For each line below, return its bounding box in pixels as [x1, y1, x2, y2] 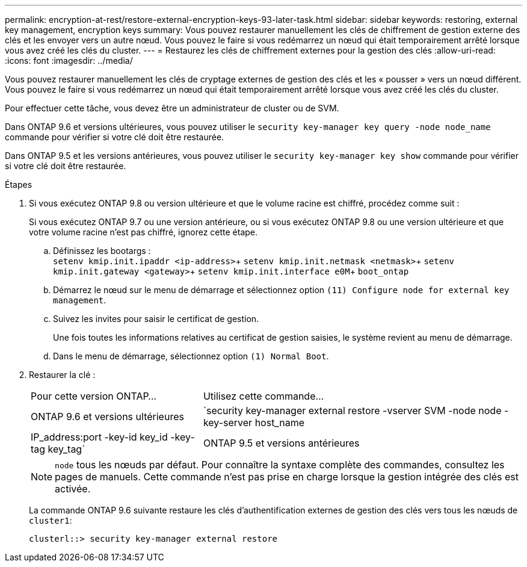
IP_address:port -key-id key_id [31, 431, 168, 443]
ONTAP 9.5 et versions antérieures [203, 437, 360, 449]
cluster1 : [29, 515, 72, 525]
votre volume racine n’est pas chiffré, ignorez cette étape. [29, 227, 258, 237]
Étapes [5, 179, 32, 190]
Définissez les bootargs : [53, 246, 151, 256]
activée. [55, 483, 91, 495]
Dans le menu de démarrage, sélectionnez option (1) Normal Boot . [53, 351, 329, 361]
